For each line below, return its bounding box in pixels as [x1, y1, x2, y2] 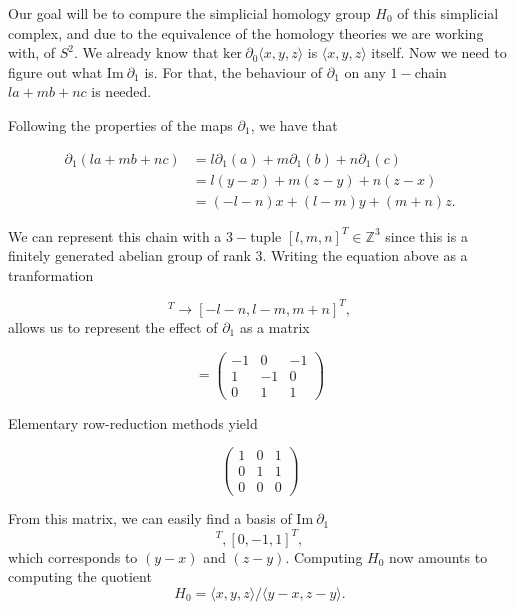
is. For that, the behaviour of [144, 61, 323, 82]
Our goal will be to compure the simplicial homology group [8, 3, 371, 23]
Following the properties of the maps [8, 114, 233, 135]
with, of [8, 42, 56, 63]
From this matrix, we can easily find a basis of [8, 508, 292, 529]
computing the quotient [8, 566, 152, 587]
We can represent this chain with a [8, 225, 222, 246]
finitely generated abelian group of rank [8, 245, 251, 266]
